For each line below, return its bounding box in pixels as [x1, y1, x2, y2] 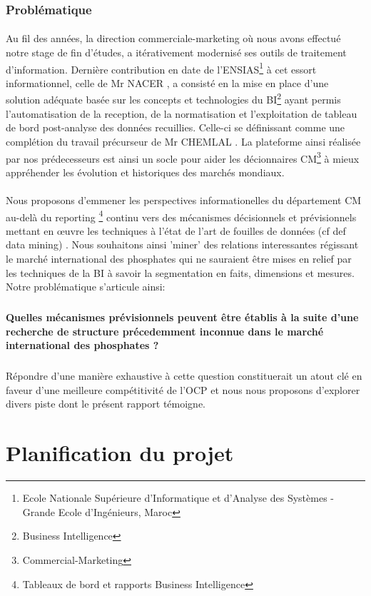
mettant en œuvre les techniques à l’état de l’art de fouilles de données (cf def [6, 223, 346, 238]
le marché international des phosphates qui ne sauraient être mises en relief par [6, 251, 352, 266]
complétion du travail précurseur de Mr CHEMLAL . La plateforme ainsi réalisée [6, 133, 361, 148]
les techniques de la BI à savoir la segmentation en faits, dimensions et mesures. [6, 265, 355, 280]
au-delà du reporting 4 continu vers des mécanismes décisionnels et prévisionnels [6, 207, 357, 224]
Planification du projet [6, 438, 234, 468]
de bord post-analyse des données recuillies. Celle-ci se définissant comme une [6, 120, 345, 135]
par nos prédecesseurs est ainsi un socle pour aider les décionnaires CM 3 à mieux [6, 148, 360, 166]
